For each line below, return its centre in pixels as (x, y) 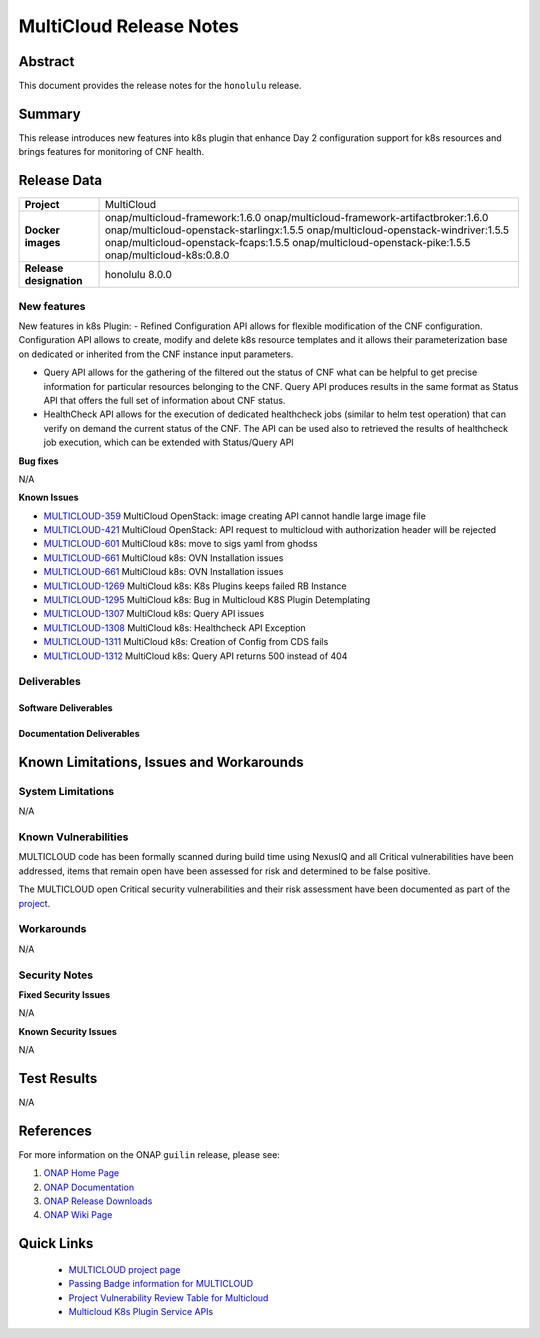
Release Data (60, 180)
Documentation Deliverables (79, 734)
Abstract (46, 61)
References (55, 1130)
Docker (42, 230)
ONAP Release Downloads (98, 1201)
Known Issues (48, 497)
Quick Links (56, 1243)
